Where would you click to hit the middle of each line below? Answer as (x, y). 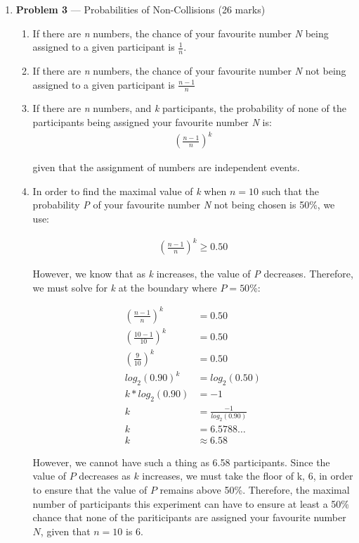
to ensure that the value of (90, 489)
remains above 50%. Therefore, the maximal (255, 489)
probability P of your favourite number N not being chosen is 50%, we (184, 205)
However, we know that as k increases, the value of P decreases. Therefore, (193, 274)
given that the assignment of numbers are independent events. (166, 167)
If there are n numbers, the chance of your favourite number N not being (189, 71)
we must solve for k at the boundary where (125, 287)
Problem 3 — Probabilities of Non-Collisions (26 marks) (141, 9)
